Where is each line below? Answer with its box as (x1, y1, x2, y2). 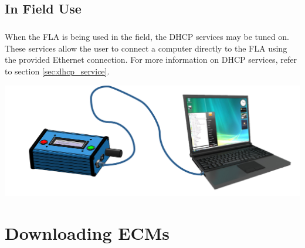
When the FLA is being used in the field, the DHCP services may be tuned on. (5, 30, 289, 43)
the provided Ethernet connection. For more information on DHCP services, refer (5, 53, 297, 66)
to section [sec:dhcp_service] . (5, 64, 110, 77)
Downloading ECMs (5, 220, 170, 244)
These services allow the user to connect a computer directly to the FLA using (5, 42, 287, 54)
